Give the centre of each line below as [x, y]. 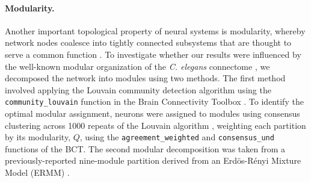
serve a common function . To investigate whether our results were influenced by [153, 54]
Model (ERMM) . [37, 172]
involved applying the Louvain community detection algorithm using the [138, 89]
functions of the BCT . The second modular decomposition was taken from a [145, 148]
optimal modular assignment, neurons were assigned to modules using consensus [152, 113]
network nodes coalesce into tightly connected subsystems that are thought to [148, 42]
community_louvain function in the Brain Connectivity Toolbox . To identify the [154, 101]
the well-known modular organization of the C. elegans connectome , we [137, 66]
